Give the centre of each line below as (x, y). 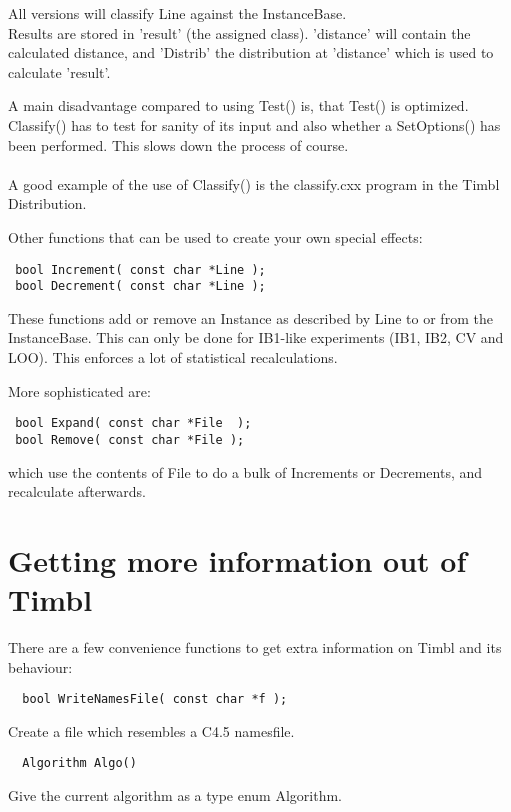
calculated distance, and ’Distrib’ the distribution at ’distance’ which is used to (251, 52)
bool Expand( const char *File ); (133, 423)
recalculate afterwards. (77, 491)
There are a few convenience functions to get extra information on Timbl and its (255, 647)
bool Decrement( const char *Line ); (140, 286)
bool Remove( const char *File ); (130, 439)
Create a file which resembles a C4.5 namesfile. (151, 730)
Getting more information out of (237, 559)
